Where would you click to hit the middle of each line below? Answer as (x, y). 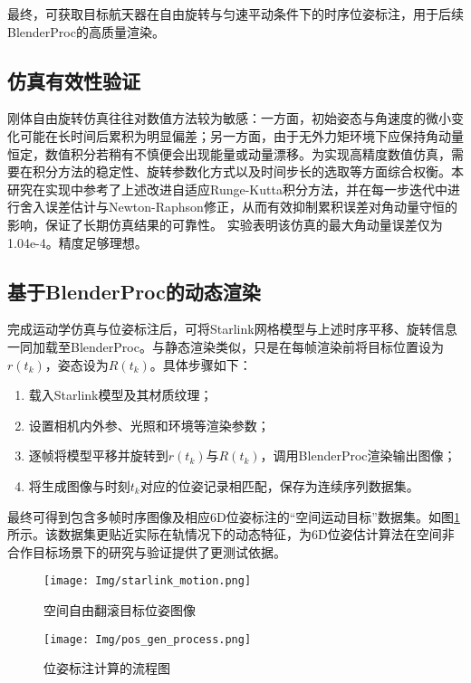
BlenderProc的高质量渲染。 (86, 31)
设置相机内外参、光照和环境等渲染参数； (149, 425)
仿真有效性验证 (74, 80)
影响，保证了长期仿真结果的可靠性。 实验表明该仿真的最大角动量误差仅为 (225, 224)
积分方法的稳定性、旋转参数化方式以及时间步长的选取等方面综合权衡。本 (248, 171)
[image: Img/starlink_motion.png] (148, 581)
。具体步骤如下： (201, 364)
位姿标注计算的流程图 (107, 668)
